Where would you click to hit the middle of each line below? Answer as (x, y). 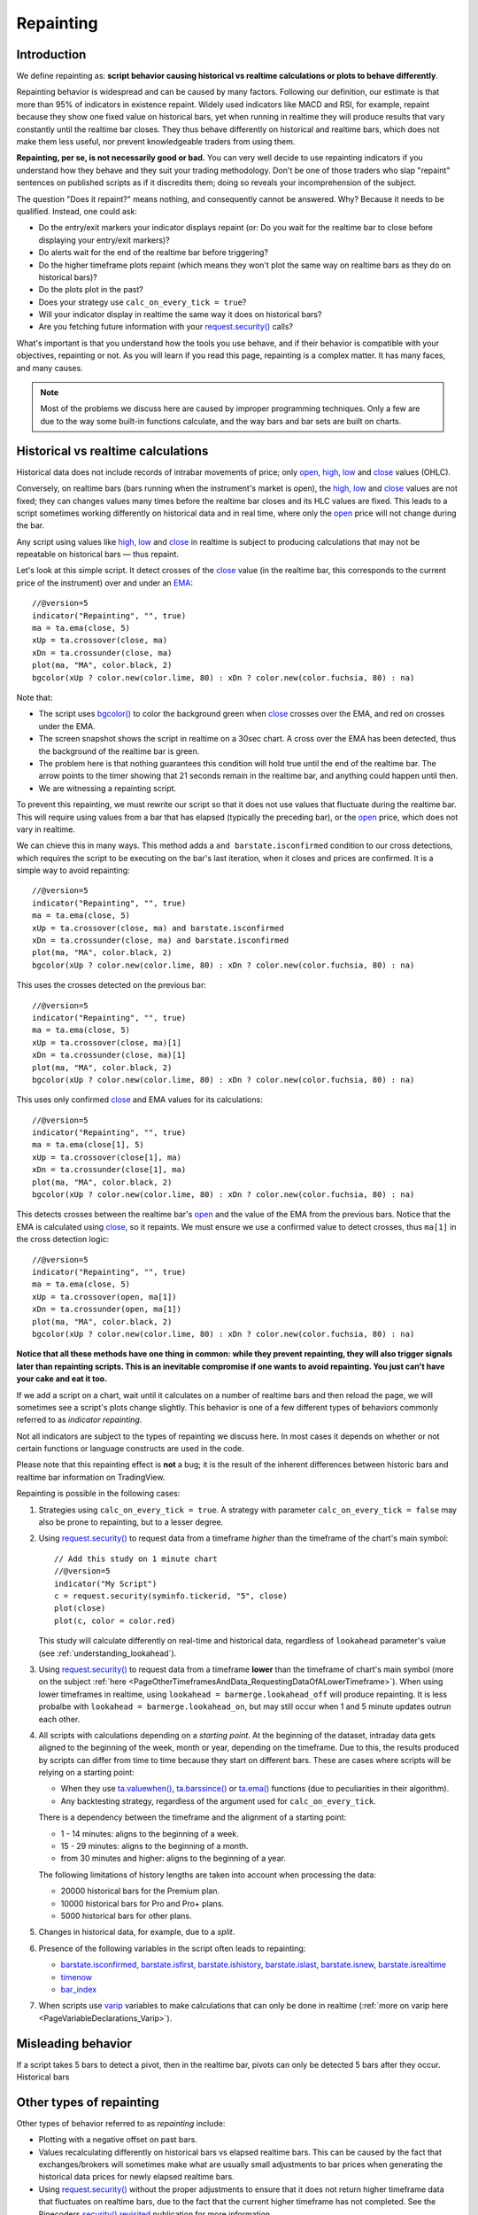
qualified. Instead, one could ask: (77, 211)
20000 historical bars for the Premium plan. (140, 1891)
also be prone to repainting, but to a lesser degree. (131, 1522)
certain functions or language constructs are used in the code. (130, 1449)
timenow (77, 1977)
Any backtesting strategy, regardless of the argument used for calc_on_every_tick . (218, 1801)
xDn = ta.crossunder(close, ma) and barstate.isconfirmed (161, 940)
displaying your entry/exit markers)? (104, 240)
